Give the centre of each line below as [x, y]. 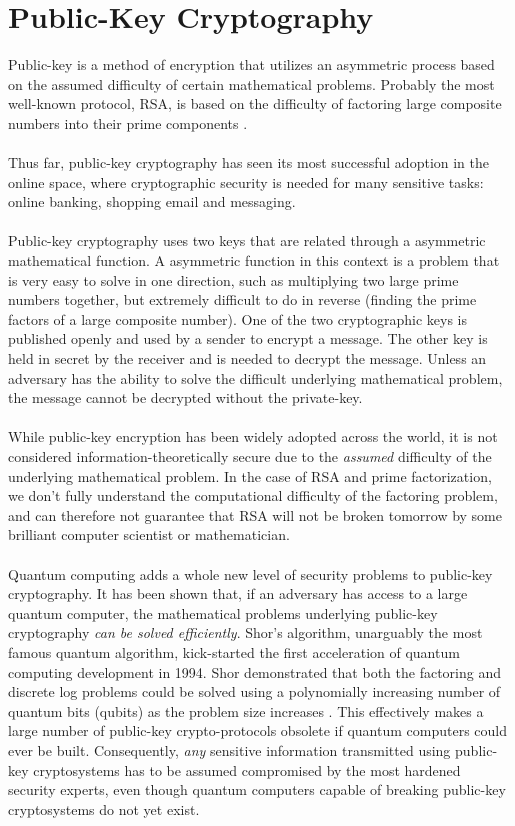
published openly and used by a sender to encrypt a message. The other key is [248, 338]
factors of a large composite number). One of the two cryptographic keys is [237, 318]
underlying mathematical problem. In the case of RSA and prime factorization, [250, 475]
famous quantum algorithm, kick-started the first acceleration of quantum [234, 651]
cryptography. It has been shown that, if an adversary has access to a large [238, 593]
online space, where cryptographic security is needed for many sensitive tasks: [246, 181]
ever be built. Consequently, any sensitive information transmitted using [229, 749]
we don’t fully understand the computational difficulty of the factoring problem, [253, 495]
